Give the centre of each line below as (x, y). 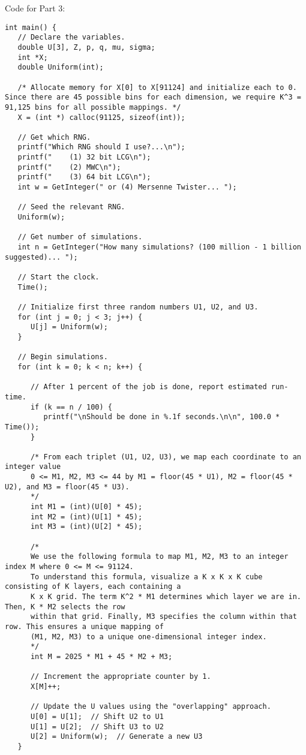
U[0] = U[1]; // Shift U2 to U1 (97, 716)
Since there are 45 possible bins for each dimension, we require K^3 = (153, 97)
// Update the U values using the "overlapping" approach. (151, 707)
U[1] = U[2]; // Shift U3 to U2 (97, 727)
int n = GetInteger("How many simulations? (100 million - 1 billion (159, 247)
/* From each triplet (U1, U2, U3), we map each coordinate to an (166, 457)
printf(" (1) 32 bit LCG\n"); (84, 157)
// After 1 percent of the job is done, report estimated (148, 387)
